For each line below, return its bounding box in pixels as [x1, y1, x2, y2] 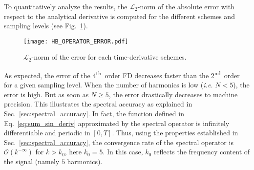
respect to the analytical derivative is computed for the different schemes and [4, 11, 235, 21]
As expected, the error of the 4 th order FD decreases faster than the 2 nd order [4, 69, 240, 80]
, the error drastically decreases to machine [108, 89, 238, 99]
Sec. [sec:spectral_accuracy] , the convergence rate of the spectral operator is [4, 137, 233, 147]
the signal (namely [4, 156, 60, 167]
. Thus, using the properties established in [112, 127, 238, 138]
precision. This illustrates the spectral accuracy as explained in [4, 99, 192, 109]
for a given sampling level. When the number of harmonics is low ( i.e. [4, 80, 213, 90]
